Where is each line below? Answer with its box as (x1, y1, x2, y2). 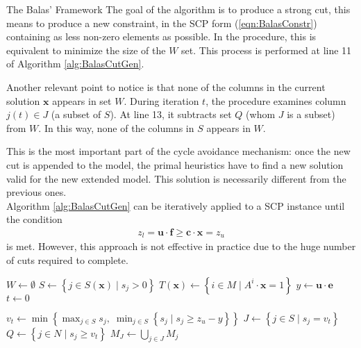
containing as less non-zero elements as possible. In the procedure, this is (6, 29, 317, 44)
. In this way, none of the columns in (38, 120, 194, 135)
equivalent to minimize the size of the (6, 42, 166, 57)
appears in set (52, 93, 112, 108)
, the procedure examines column (205, 93, 346, 108)
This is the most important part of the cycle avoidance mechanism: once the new (6, 144, 351, 158)
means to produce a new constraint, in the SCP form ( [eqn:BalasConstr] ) (6, 15, 317, 30)
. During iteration (124, 93, 199, 108)
